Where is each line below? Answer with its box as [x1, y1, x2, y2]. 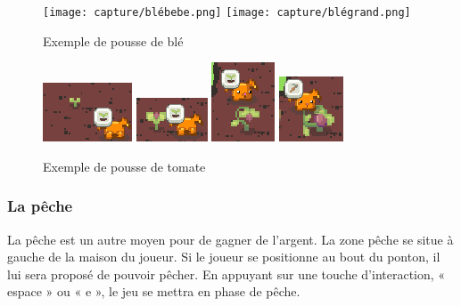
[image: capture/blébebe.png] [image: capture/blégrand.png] [43, 6, 411, 19]
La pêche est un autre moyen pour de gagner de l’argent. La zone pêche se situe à [7, 229, 454, 248]
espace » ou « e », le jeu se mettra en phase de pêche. [7, 282, 300, 301]
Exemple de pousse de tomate [43, 157, 206, 175]
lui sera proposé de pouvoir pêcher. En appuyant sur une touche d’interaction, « [7, 264, 446, 283]
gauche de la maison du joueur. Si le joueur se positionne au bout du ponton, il [7, 247, 440, 266]
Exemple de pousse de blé [43, 31, 184, 50]
